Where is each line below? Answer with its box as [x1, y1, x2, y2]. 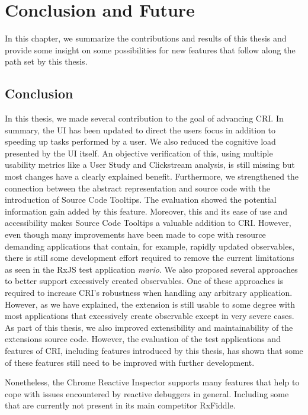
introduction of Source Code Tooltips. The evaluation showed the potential [5, 193, 277, 206]
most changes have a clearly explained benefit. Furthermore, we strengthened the [5, 170, 299, 183]
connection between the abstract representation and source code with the [5, 181, 270, 194]
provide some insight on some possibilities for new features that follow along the [5, 43, 296, 56]
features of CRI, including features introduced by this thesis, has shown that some [5, 344, 303, 356]
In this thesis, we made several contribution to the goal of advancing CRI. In [5, 112, 284, 124]
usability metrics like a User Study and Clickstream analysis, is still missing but [5, 158, 295, 171]
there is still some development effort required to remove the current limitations [5, 251, 294, 264]
